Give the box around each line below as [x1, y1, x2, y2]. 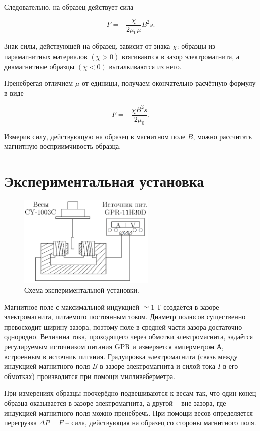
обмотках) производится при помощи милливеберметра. [4, 370, 176, 381]
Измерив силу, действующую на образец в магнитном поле [4, 131, 186, 141]
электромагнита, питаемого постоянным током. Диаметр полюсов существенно [4, 311, 246, 322]
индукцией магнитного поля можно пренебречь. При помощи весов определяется [4, 407, 253, 418]
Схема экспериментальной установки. [24, 285, 139, 295]
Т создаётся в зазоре [156, 301, 219, 312]
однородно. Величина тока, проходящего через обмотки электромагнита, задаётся [4, 331, 253, 342]
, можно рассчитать [193, 131, 252, 141]
